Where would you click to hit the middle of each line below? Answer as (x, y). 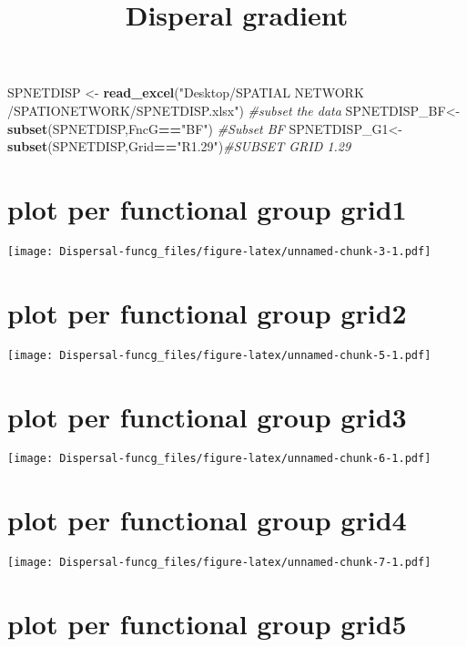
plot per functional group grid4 (207, 520)
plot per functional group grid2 (207, 312)
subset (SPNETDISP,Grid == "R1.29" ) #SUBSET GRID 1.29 (179, 146)
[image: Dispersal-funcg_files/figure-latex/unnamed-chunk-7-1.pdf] (219, 563)
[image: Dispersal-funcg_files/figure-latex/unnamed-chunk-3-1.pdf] (219, 251)
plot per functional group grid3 (207, 416)
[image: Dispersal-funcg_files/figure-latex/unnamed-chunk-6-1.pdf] (219, 459)
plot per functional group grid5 (207, 624)
